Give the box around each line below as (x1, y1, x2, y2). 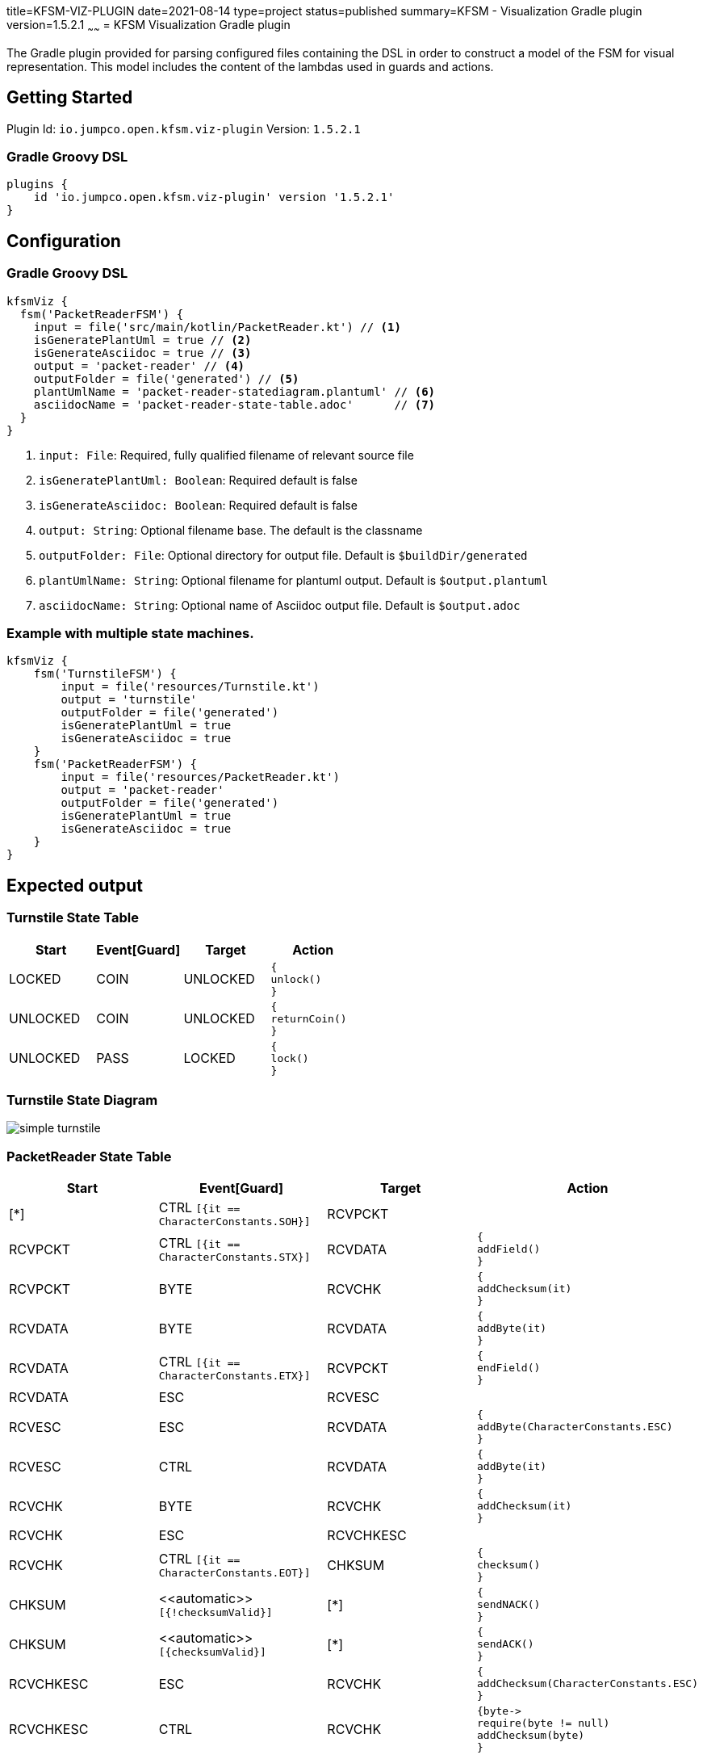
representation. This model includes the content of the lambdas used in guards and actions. (6, 59, 494, 73)
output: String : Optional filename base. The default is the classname (39, 523, 423, 537)
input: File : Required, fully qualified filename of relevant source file (39, 447, 414, 462)
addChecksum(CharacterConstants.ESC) (477, 1677, 698, 1690)
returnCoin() (270, 1012, 347, 1025)
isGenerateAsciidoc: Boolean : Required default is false (39, 497, 358, 512)
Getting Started (6, 87, 133, 108)
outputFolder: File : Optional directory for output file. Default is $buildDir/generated (39, 548, 528, 562)
